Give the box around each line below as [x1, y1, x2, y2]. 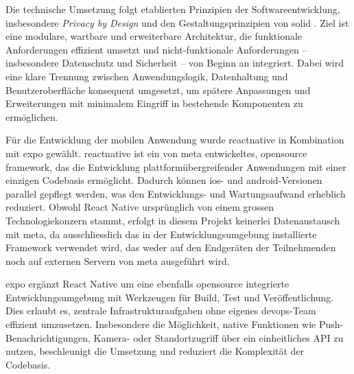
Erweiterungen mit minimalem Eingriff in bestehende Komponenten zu [5, 96, 303, 110]
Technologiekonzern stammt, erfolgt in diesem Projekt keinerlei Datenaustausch [5, 213, 340, 227]
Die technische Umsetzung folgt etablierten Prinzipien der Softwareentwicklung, [5, 2, 340, 16]
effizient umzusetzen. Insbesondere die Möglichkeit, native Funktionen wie [5, 317, 316, 331]
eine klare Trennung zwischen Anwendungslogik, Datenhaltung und [5, 69, 288, 83]
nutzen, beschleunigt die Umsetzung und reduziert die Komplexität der [5, 344, 305, 358]
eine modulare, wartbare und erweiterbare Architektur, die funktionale [5, 29, 303, 43]
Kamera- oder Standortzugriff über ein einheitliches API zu [93, 330, 344, 344]
